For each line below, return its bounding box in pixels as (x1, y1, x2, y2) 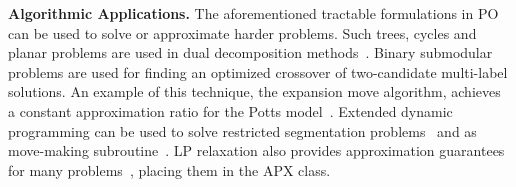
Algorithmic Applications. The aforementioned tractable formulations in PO (8, 3, 499, 23)
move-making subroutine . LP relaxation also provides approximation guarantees (8, 140, 505, 161)
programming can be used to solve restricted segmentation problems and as (8, 120, 477, 141)
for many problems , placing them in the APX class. (8, 159, 331, 180)
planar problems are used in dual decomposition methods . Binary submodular (8, 42, 493, 63)
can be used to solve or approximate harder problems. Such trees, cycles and (8, 22, 477, 43)
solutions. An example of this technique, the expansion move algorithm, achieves (8, 81, 501, 102)
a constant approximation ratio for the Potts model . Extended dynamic (8, 100, 453, 121)
